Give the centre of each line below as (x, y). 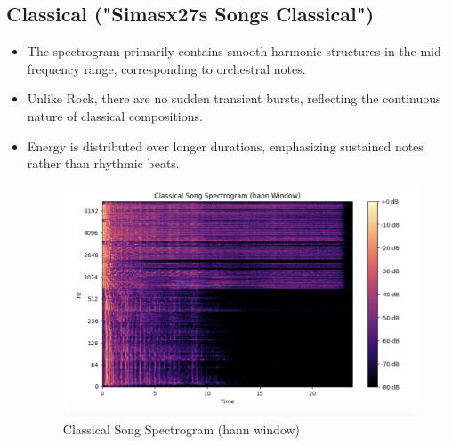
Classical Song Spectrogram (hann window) (182, 429)
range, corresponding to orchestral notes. (195, 68)
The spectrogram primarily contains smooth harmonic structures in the (222, 51)
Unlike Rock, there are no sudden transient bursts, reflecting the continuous (234, 98)
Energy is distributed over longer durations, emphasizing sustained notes (225, 146)
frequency (53, 68)
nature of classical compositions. (115, 115)
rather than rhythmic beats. (103, 163)
